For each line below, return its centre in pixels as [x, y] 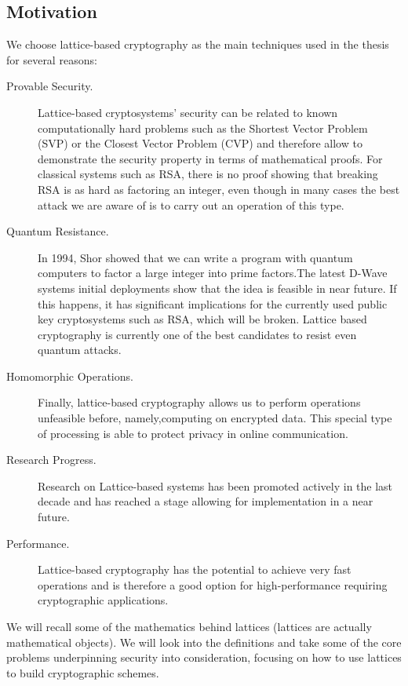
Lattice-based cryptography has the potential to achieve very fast [195, 569]
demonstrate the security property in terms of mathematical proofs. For [210, 158]
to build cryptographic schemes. [83, 672]
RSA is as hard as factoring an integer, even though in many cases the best [219, 189]
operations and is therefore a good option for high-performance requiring [213, 584]
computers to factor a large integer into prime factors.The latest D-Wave [213, 273]
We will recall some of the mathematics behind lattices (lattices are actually [189, 627]
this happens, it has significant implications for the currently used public [213, 303]
